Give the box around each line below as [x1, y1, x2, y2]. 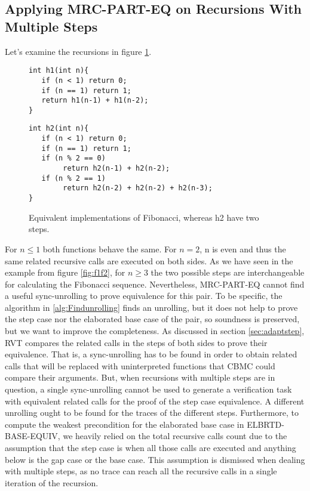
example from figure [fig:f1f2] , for [5, 266, 125, 279]
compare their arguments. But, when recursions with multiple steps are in [5, 371, 275, 384]
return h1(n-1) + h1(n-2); [41, 96, 149, 105]
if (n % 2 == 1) [41, 174, 106, 183]
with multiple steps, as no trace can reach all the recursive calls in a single [5, 465, 277, 477]
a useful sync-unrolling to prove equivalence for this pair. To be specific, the [5, 289, 283, 302]
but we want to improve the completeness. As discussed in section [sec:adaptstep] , [5, 325, 305, 337]
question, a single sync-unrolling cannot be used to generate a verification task [5, 383, 292, 396]
